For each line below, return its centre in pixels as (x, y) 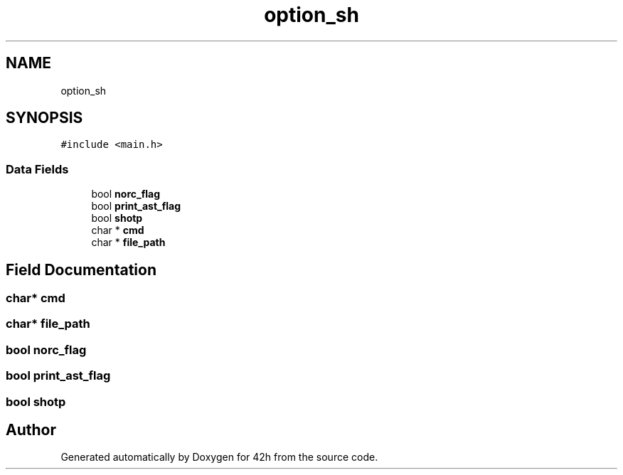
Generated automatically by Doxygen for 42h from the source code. (219, 457)
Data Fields (37, 169)
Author (31, 429)
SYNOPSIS (44, 118)
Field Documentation (81, 269)
